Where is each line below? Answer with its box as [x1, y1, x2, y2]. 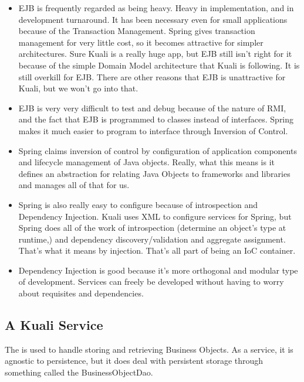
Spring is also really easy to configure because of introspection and [18, 198, 258, 210]
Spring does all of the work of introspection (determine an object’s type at [18, 221, 286, 234]
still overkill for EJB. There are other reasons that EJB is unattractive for [18, 70, 286, 83]
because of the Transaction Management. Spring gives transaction [18, 25, 255, 37]
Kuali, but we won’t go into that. [18, 82, 139, 94]
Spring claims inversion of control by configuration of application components [18, 144, 297, 156]
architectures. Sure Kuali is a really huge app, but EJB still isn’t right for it [18, 47, 292, 60]
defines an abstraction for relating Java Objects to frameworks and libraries [18, 167, 291, 179]
